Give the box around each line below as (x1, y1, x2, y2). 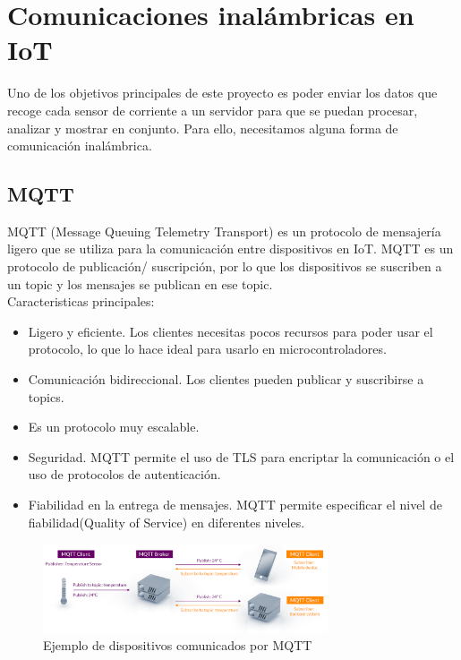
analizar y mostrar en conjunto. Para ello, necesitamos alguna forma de (7, 118, 398, 137)
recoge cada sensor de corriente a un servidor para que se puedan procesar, (7, 100, 418, 119)
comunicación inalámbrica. (7, 136, 152, 155)
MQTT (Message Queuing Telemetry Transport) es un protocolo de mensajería (7, 221, 441, 240)
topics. (28, 387, 64, 406)
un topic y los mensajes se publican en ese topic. (7, 274, 273, 293)
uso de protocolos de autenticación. (28, 465, 221, 484)
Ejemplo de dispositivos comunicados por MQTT (43, 636, 312, 655)
